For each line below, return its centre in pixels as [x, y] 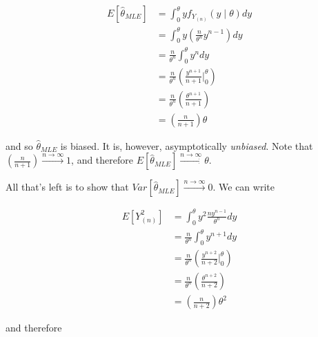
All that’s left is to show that [67, 187]
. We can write [244, 187]
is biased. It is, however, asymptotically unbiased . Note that [187, 145]
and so [19, 145]
